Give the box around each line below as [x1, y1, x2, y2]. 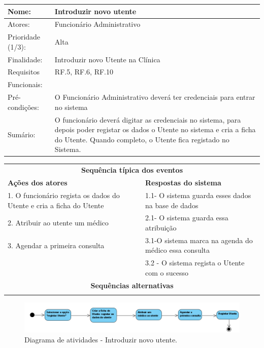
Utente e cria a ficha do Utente [8, 200, 104, 210]
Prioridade [8, 31, 41, 42]
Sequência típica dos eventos [81, 165, 183, 175]
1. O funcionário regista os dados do [8, 189, 120, 200]
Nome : [8, 6, 31, 16]
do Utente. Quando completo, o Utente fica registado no [54, 134, 229, 144]
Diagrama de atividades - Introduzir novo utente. [24, 334, 178, 344]
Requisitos [8, 66, 40, 77]
